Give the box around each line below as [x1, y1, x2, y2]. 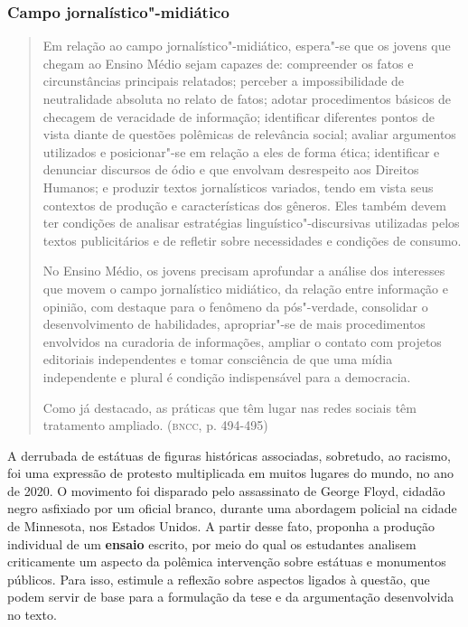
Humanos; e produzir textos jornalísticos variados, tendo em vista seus [42, 177, 434, 196]
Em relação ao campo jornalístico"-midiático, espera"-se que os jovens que [42, 36, 451, 55]
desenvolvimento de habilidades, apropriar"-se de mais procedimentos [42, 314, 426, 333]
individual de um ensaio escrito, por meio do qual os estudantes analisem [7, 534, 417, 553]
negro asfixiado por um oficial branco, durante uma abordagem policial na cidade [7, 499, 457, 518]
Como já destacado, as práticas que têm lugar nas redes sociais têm [42, 398, 417, 416]
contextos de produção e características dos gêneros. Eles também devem [42, 195, 446, 214]
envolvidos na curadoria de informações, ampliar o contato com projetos [42, 332, 442, 351]
